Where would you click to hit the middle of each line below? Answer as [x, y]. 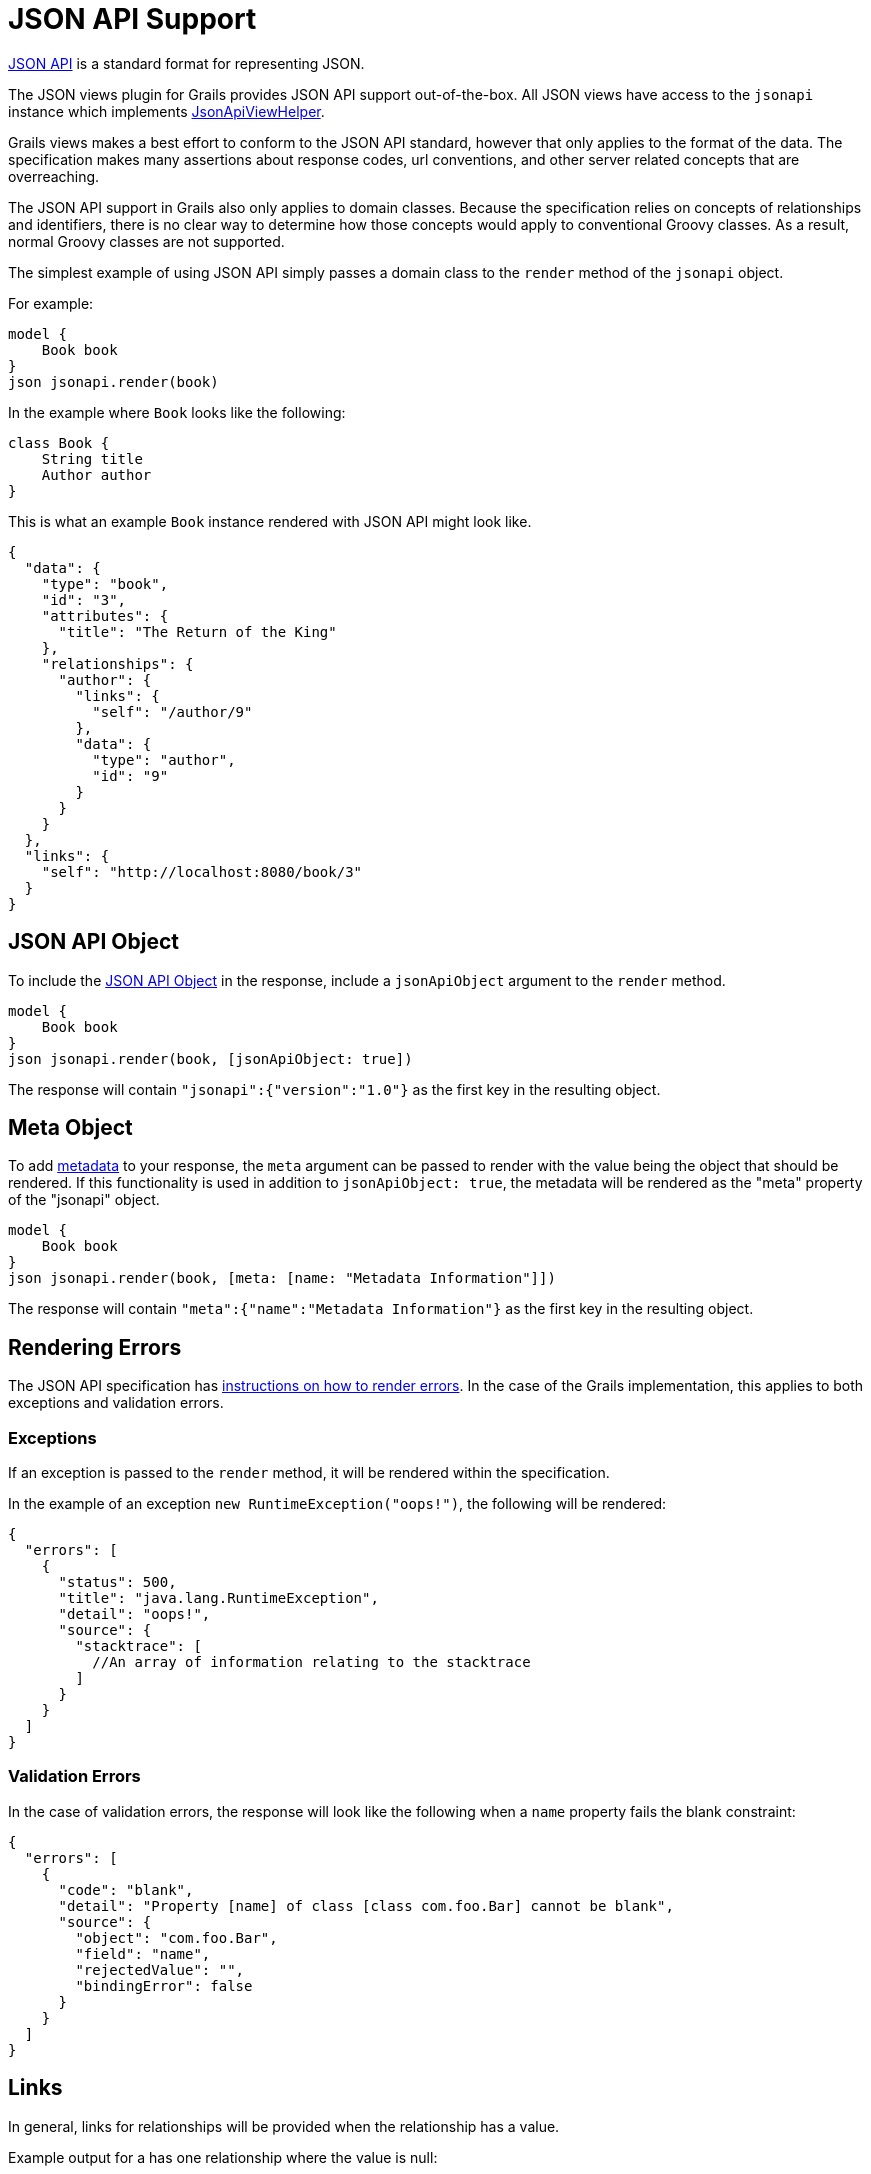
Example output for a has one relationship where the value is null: [223, 2157]
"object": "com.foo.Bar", [176, 1937]
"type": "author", [164, 759]
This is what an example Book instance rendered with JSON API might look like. [270, 521]
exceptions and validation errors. [116, 1403]
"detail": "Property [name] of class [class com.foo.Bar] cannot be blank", [366, 1905]
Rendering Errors [95, 1347]
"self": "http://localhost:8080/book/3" [202, 871]
